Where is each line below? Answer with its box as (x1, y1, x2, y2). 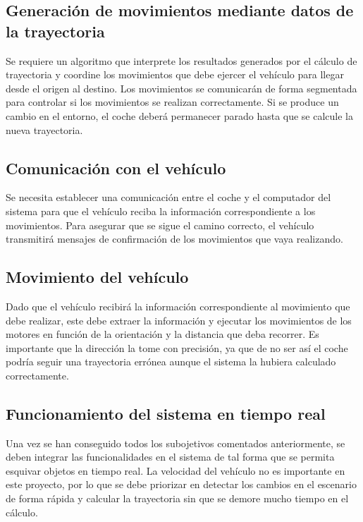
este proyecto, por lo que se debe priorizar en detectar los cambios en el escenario (6, 477, 357, 492)
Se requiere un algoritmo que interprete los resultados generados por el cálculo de (6, 53, 357, 68)
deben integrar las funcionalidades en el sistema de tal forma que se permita (6, 449, 335, 464)
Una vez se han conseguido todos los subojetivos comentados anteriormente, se (6, 435, 345, 450)
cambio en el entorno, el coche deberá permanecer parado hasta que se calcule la (6, 108, 354, 123)
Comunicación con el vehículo (6, 157, 226, 178)
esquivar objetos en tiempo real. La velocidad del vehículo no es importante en (6, 463, 345, 478)
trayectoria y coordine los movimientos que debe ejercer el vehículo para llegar (6, 67, 344, 82)
